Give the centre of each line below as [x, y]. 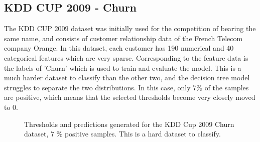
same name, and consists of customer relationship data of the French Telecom [123, 38]
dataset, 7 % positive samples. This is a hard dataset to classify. [122, 134]
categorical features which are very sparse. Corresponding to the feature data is [126, 57]
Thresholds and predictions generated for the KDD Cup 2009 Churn [129, 124]
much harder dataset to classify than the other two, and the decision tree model [127, 78]
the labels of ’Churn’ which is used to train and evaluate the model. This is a [123, 67]
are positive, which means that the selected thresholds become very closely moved [130, 97]
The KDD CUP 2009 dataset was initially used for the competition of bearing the [130, 28]
